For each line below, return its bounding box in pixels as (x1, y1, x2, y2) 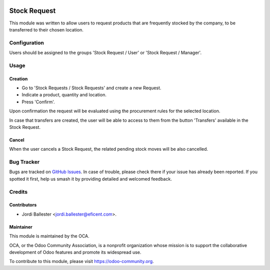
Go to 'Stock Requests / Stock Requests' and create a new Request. (21, 85, 161, 91)
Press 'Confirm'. (21, 99, 55, 105)
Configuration (9, 39, 44, 46)
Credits (9, 188, 27, 195)
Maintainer (9, 224, 32, 230)
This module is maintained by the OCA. (9, 233, 89, 239)
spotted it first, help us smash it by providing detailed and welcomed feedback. (9, 176, 172, 182)
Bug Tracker (9, 159, 40, 166)
